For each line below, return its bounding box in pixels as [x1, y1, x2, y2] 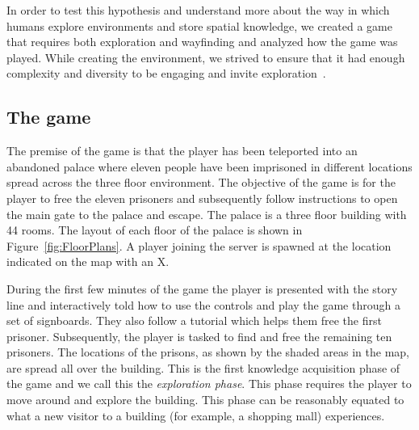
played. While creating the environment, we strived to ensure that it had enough [6, 48, 405, 65]
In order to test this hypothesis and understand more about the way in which [6, 2, 390, 18]
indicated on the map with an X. [6, 253, 170, 270]
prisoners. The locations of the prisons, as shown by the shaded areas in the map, [6, 344, 409, 360]
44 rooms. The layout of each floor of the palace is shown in [6, 221, 303, 238]
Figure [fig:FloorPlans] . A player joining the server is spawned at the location [6, 237, 392, 254]
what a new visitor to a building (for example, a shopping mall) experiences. [6, 407, 385, 424]
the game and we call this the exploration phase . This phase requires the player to [6, 375, 412, 392]
